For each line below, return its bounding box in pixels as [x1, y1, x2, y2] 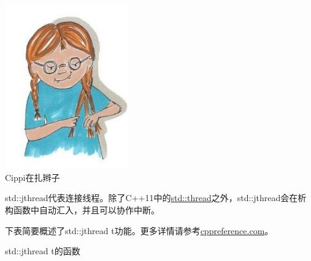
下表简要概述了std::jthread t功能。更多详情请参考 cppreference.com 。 [5, 224, 274, 237]
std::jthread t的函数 [5, 244, 80, 257]
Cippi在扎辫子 [5, 171, 60, 183]
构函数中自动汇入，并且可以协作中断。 [5, 203, 159, 216]
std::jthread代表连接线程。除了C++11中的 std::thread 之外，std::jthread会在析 [5, 191, 307, 204]
